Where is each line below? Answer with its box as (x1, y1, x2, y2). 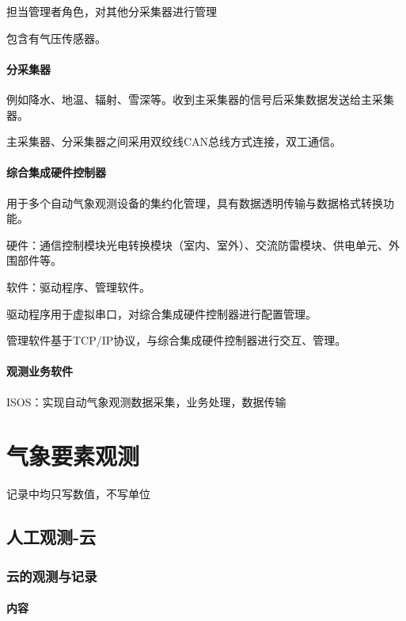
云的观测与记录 (6, 566, 97, 585)
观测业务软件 (6, 363, 73, 379)
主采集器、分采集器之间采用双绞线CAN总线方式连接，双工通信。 (6, 133, 342, 150)
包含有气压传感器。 (6, 29, 106, 46)
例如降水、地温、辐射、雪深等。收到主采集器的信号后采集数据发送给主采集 (6, 90, 394, 107)
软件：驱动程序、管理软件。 (6, 278, 150, 295)
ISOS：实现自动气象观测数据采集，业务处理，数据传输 (6, 393, 286, 410)
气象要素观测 (6, 440, 140, 472)
